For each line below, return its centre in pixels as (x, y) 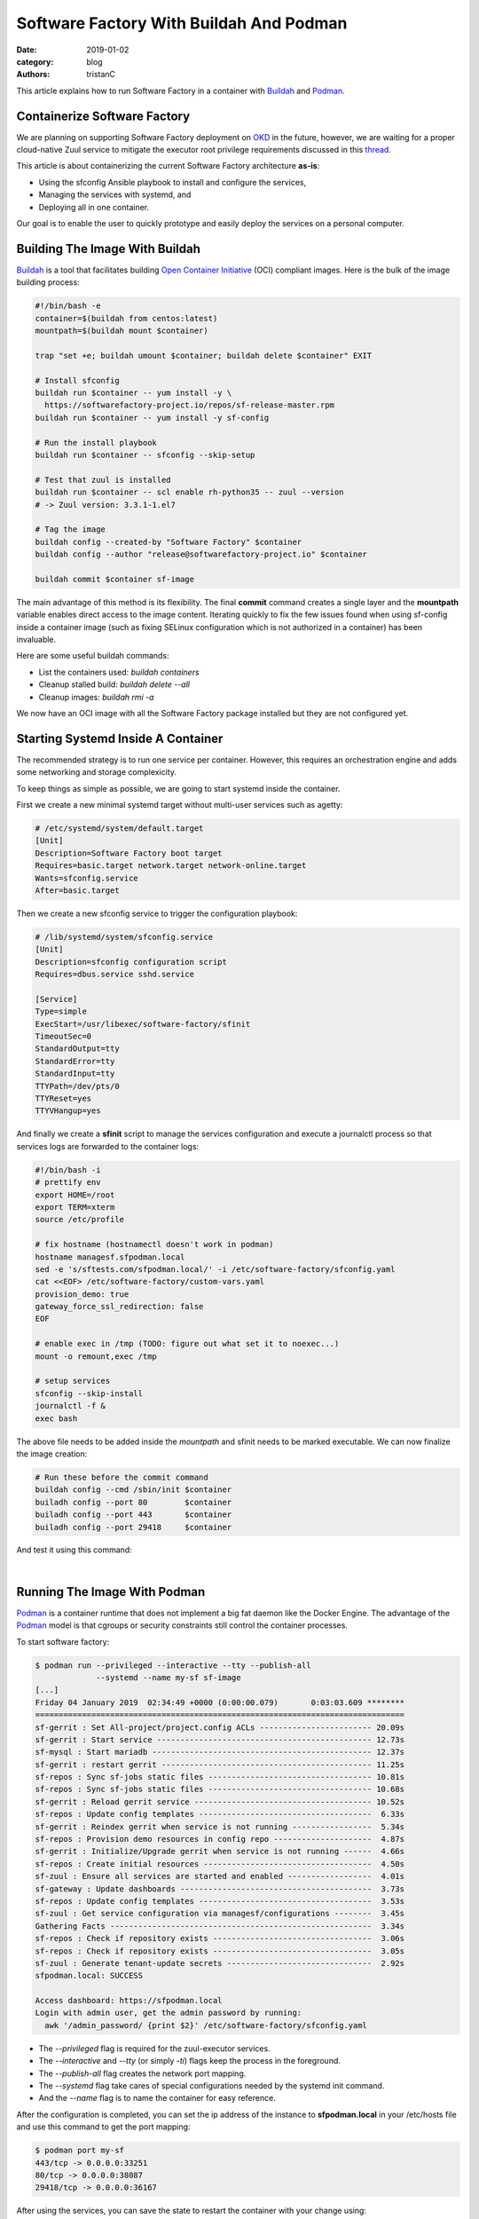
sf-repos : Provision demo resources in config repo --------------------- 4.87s (220, 1839)
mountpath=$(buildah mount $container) (122, 331)
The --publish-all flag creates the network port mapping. (142, 2073)
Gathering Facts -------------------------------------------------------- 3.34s (220, 1926)
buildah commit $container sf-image (115, 579)
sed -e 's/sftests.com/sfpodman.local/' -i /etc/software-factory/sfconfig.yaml (215, 1269)
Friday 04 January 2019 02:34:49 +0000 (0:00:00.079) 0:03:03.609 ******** (220, 1702)
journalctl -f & (71, 1406)
